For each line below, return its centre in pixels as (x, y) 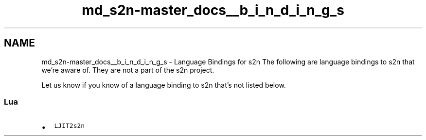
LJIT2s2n (70, 126)
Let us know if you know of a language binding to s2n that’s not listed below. (164, 85)
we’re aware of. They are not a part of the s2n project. (128, 70)
